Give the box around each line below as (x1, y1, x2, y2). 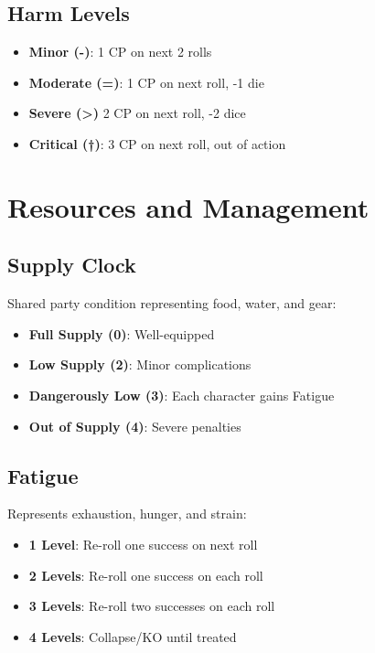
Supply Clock (7, 251, 136, 279)
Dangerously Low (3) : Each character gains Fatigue (28, 385, 335, 404)
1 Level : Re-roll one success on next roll (28, 534, 258, 553)
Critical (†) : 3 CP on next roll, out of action (28, 134, 286, 153)
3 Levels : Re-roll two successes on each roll (28, 596, 275, 616)
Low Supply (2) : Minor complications (28, 355, 252, 374)
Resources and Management (7, 187, 370, 225)
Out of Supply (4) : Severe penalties (28, 416, 241, 435)
